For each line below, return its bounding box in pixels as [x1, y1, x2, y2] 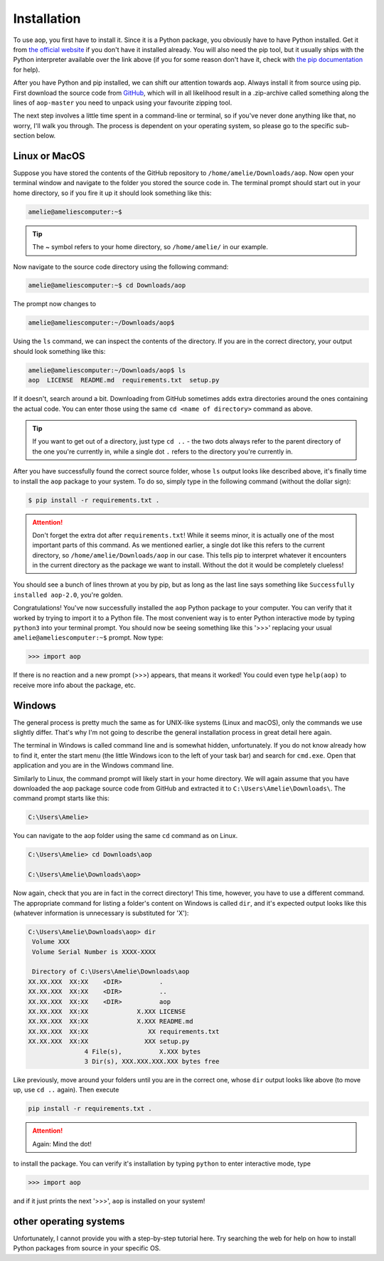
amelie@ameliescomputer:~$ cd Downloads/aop [28, 281, 186, 290]
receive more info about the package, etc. [13, 681, 137, 689]
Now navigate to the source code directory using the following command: [13, 262, 229, 271]
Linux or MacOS [13, 150, 85, 162]
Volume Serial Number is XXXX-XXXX [32, 948, 156, 956]
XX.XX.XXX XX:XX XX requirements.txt [28, 1027, 220, 1035]
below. [36, 132, 56, 140]
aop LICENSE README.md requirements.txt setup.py [28, 376, 220, 384]
